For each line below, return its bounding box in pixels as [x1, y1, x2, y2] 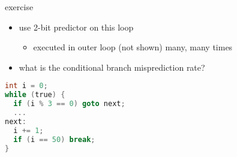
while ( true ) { [5, 90, 65, 99]
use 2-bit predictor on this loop [19, 20, 134, 33]
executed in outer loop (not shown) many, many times [33, 41, 233, 53]
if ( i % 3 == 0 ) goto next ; [13, 99, 125, 108]
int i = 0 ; [5, 81, 48, 90]
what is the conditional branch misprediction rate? [19, 61, 205, 73]
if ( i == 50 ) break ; [13, 135, 95, 144]
